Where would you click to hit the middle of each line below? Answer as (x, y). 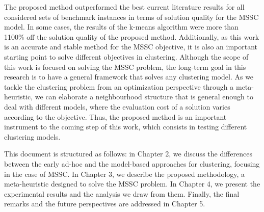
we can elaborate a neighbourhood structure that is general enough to (144, 97)
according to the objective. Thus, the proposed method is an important (115, 116)
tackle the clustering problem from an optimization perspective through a (119, 86)
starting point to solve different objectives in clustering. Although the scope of (126, 56)
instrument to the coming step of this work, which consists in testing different (126, 127)
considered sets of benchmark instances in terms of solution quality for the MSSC (131, 17)
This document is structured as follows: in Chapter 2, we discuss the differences (128, 154)
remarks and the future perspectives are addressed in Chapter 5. (105, 204)
